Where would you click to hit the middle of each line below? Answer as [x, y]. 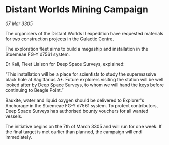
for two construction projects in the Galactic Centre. [60, 39]
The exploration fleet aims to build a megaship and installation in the [77, 49]
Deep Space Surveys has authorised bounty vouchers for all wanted [77, 111]
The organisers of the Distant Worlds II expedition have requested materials [84, 33]
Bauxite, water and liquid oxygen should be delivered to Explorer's [75, 100]
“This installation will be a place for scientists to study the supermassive [81, 74]
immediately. [19, 137]
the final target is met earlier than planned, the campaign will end [73, 132]
